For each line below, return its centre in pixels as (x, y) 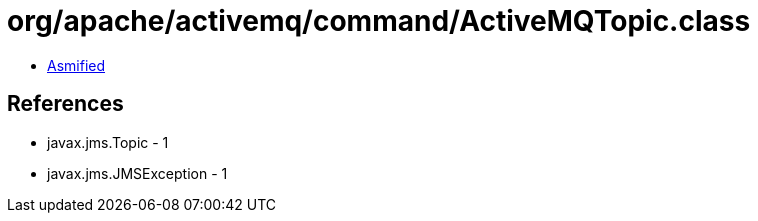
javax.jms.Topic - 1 (108, 142)
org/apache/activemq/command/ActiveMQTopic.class (379, 21)
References (65, 104)
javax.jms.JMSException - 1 (137, 173)
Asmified (76, 65)
